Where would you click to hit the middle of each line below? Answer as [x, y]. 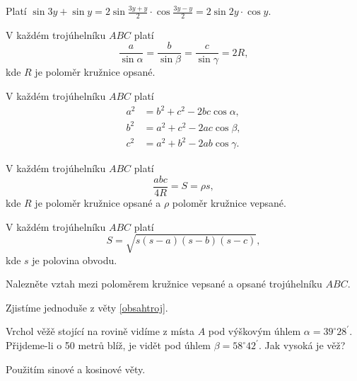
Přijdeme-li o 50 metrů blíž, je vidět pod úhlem [109, 345]
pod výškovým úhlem [254, 331]
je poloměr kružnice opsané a [98, 202]
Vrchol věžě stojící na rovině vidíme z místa [100, 331]
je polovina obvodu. [75, 260]
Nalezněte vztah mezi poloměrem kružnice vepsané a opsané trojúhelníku [164, 284]
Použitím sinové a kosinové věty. [76, 369]
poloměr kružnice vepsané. [229, 202]
